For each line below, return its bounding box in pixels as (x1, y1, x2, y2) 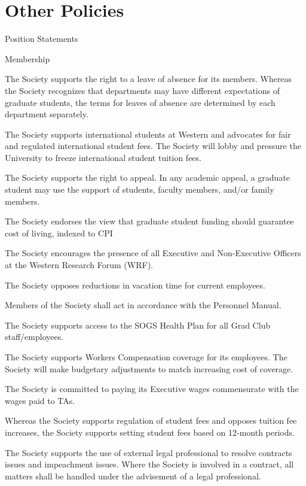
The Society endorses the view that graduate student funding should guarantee (5, 215, 294, 227)
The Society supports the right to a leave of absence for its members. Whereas (5, 72, 292, 85)
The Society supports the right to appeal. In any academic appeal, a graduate (5, 171, 290, 184)
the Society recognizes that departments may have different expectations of (5, 84, 280, 96)
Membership (5, 52, 50, 65)
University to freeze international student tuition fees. (5, 151, 201, 163)
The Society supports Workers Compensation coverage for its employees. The (5, 351, 287, 363)
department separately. (5, 108, 88, 120)
